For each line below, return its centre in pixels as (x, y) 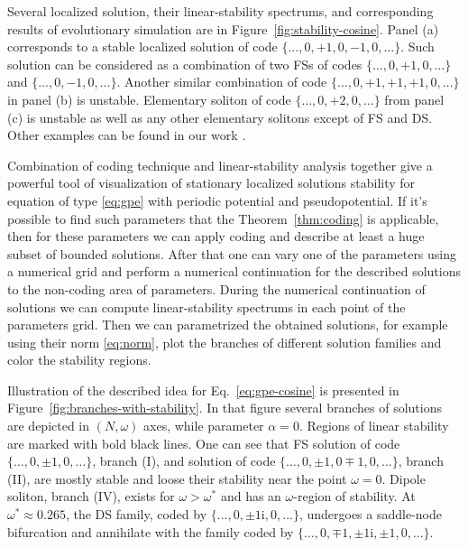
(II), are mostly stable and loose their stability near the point (177, 478)
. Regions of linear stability (374, 426)
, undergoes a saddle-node (370, 514)
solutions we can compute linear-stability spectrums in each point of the (206, 307)
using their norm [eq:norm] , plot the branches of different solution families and (225, 342)
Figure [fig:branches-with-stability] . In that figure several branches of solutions (225, 408)
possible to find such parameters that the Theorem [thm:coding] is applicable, (223, 218)
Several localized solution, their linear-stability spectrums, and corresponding (220, 11)
